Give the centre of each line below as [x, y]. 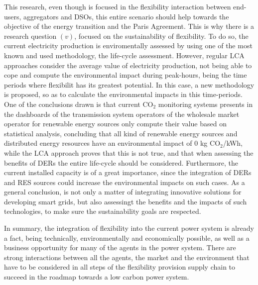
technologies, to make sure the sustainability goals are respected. [103, 211]
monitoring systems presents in [205, 104]
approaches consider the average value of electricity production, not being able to [128, 65]
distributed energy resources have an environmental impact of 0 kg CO [112, 143]
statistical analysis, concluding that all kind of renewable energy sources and [121, 133]
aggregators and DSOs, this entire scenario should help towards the [126, 16]
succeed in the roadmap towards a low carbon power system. [97, 277]
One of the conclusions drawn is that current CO [79, 104]
